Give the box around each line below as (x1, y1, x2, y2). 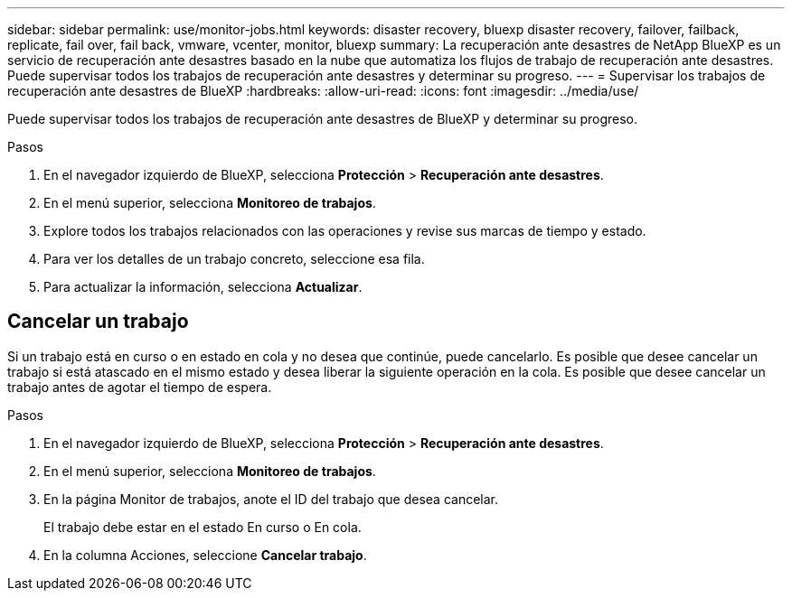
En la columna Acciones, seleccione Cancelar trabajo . (43, 547, 367, 563)
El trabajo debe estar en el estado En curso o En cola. (43, 519, 362, 535)
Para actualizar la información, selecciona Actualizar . (43, 279, 363, 294)
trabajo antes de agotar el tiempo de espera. (7, 378, 272, 395)
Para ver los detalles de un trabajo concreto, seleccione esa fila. (43, 251, 425, 266)
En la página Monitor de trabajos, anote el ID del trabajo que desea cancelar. (43, 491, 498, 507)
